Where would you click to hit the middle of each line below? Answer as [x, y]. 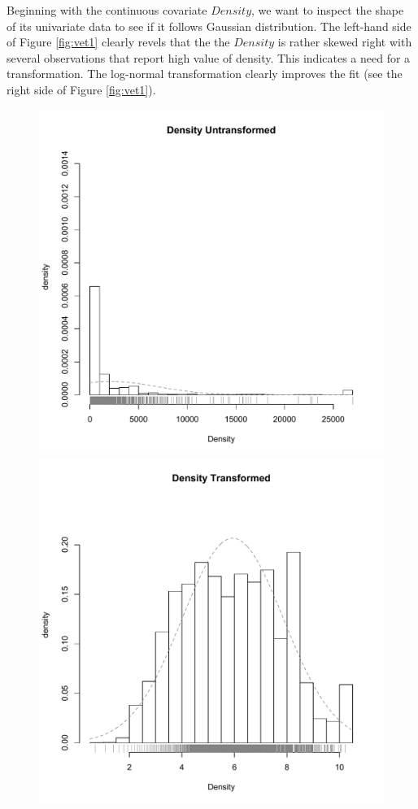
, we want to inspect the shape [328, 10]
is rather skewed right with [345, 42]
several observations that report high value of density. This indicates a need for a [209, 57]
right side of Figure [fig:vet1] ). [81, 89]
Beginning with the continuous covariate [107, 10]
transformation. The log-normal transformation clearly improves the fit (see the [205, 74]
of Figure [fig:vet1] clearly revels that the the [118, 42]
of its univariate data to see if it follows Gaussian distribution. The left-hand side [209, 26]
